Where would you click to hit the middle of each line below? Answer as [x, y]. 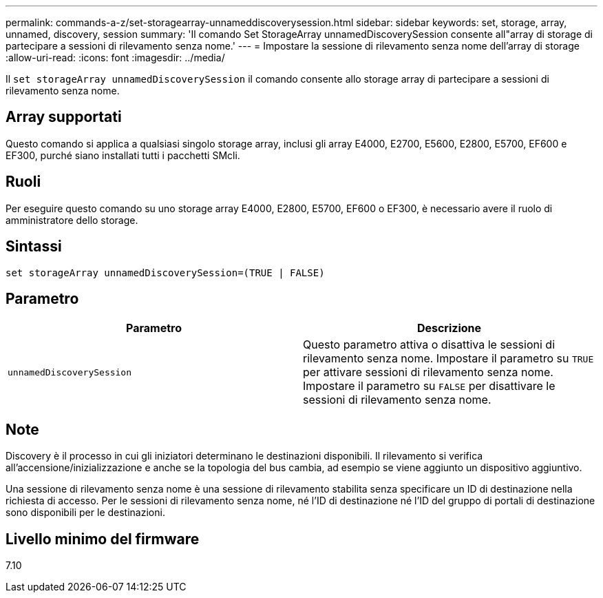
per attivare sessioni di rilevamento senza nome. [428, 372]
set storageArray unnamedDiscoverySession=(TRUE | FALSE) [165, 272]
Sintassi [34, 247]
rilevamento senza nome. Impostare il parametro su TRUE [448, 359]
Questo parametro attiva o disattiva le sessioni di [429, 345]
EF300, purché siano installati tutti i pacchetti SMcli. [123, 155]
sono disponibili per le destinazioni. [85, 513]
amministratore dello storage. [72, 220]
